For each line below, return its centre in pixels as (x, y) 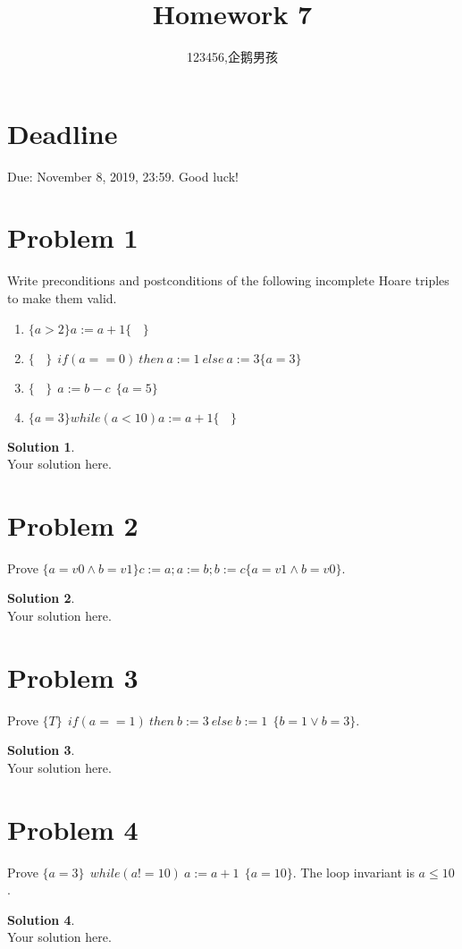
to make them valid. (62, 297)
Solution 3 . (41, 750)
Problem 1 (73, 237)
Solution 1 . (41, 446)
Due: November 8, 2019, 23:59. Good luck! (123, 176)
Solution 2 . (41, 598)
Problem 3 (73, 677)
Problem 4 (73, 829)
